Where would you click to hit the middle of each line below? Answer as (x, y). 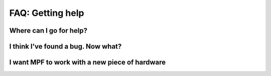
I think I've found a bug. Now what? (65, 46)
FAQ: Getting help (47, 13)
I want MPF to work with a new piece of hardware (88, 62)
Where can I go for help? (48, 31)
